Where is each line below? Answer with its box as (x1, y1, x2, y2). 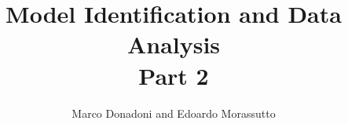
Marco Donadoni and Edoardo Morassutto (71, 104, 276, 121)
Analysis (126, 28, 221, 60)
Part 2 (138, 59, 209, 91)
